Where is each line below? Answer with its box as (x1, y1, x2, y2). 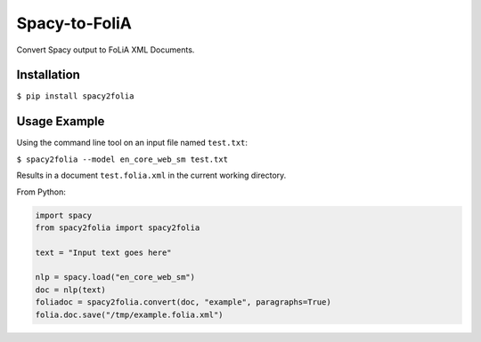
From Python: (16, 187, 67, 197)
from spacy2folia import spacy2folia (35, 222, 200, 233)
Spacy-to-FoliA (16, 13, 133, 33)
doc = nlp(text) (35, 284, 107, 295)
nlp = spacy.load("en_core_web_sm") (35, 272, 196, 282)
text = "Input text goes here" (35, 247, 173, 258)
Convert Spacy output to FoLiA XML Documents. (16, 44, 195, 55)
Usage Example (16, 114, 105, 129)
